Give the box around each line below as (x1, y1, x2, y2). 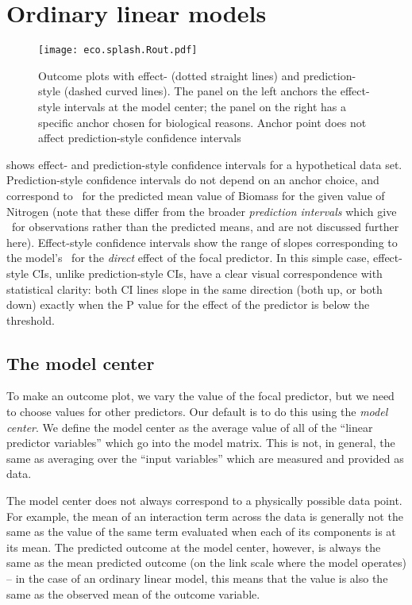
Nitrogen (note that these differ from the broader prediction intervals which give (6, 202, 397, 219)
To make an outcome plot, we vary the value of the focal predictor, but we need (6, 387, 395, 404)
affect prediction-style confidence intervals (38, 129, 241, 146)
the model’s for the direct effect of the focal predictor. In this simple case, (6, 249, 370, 266)
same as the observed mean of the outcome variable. (6, 585, 260, 602)
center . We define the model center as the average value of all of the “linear (6, 418, 373, 435)
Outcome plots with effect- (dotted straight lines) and (38, 67, 300, 83)
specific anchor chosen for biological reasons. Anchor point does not (38, 114, 367, 130)
